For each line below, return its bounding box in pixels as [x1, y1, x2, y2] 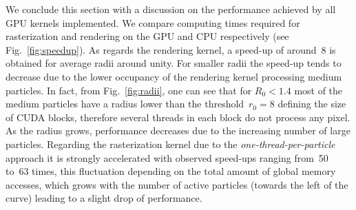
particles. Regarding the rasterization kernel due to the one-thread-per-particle [6, 136, 335, 151]
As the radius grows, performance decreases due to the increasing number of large [6, 123, 350, 138]
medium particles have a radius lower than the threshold [6, 96, 244, 111]
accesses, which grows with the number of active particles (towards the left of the [6, 177, 348, 191]
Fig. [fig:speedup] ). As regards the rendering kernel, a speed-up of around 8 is [6, 42, 336, 56]
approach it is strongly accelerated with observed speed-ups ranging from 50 [6, 150, 328, 165]
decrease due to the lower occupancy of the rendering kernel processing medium [6, 69, 342, 83]
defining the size [278, 96, 346, 111]
